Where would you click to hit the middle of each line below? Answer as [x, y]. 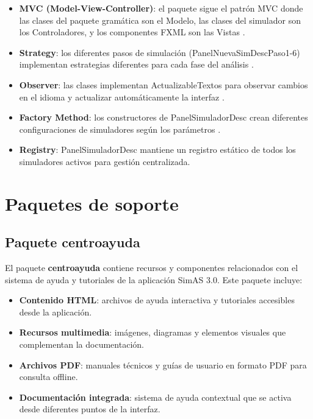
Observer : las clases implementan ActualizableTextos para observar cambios [164, 84]
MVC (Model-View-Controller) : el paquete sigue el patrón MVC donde [161, 8]
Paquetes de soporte [92, 203]
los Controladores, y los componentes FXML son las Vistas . [132, 32]
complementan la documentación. [81, 344]
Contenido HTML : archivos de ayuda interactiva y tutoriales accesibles [157, 300]
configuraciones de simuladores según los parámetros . [120, 129]
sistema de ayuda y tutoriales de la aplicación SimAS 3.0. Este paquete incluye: [154, 279]
